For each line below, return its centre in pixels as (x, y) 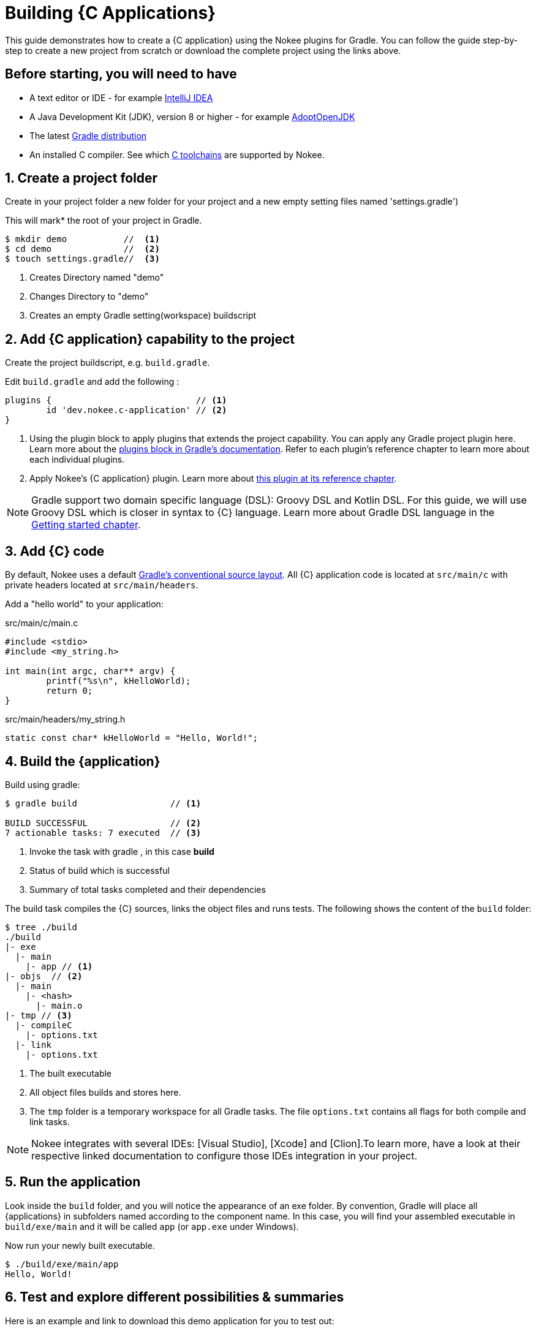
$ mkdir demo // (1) (82, 239)
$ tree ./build (41, 927)
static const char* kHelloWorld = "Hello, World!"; (132, 738)
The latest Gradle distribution (88, 135)
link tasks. (50, 1121)
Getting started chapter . (86, 525)
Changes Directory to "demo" (89, 297)
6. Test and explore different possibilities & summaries (175, 1297)
